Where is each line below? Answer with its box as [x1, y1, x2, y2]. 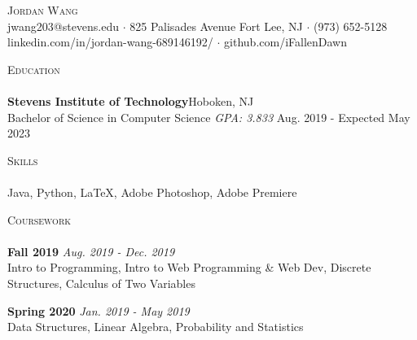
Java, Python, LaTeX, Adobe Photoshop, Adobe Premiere [7, 183, 297, 200]
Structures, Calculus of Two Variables [7, 274, 195, 291]
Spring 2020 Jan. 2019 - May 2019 [7, 302, 190, 319]
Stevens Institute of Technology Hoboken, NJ [7, 92, 254, 109]
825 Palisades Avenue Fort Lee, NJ [129, 17, 303, 34]
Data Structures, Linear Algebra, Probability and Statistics [7, 318, 304, 335]
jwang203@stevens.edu [7, 17, 120, 34]
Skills [7, 151, 38, 168]
